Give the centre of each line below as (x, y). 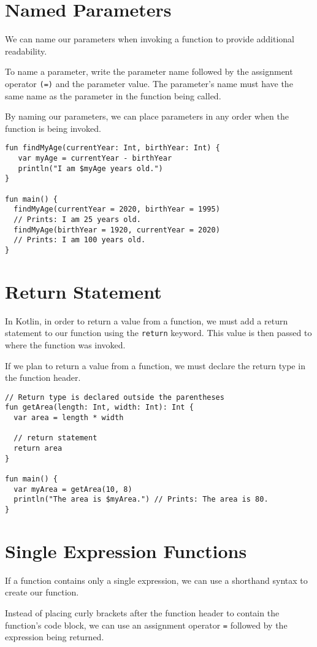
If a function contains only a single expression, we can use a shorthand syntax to (156, 580)
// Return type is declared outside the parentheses (115, 397)
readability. (26, 51)
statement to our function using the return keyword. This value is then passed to (158, 333)
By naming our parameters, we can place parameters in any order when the (147, 116)
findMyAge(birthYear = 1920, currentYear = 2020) (117, 230)
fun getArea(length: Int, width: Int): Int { (99, 408)
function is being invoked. (53, 128)
